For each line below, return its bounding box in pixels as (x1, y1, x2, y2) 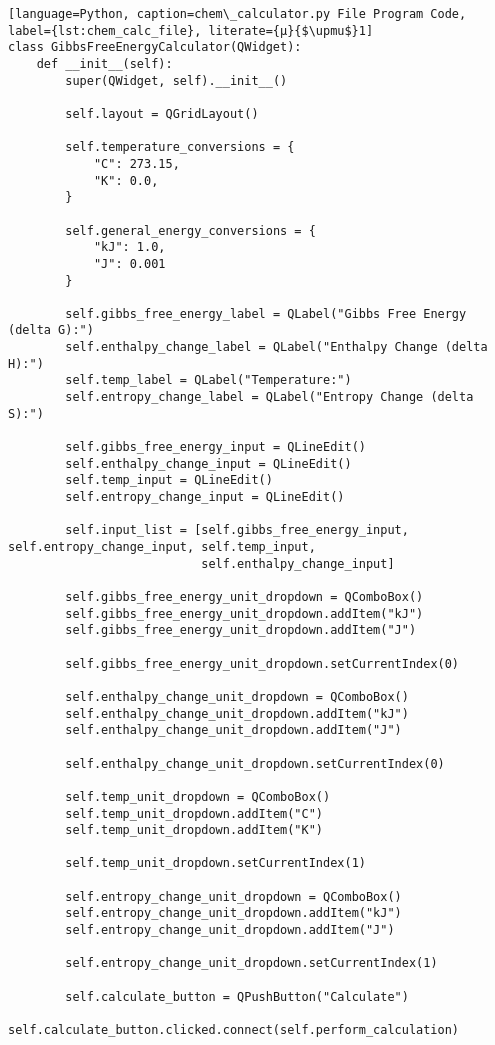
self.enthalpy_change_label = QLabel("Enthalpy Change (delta (65, 340, 488, 355)
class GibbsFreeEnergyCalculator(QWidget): (8, 40, 302, 55)
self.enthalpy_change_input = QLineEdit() (65, 456, 352, 471)
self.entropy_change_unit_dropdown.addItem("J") (65, 923, 395, 938)
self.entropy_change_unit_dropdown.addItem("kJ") (65, 906, 402, 921)
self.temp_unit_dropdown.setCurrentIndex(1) (65, 856, 366, 871)
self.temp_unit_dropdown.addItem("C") (65, 806, 323, 821)
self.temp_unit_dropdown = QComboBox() (65, 789, 331, 804)
